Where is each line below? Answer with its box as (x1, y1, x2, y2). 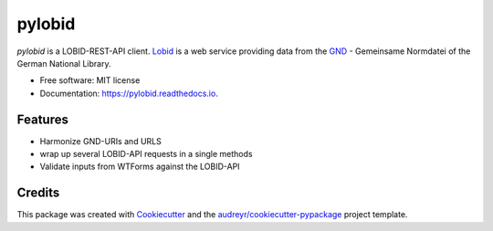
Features (16, 111, 68, 127)
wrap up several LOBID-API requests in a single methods (39, 149, 253, 160)
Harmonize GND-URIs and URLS (39, 135, 162, 146)
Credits (16, 185, 60, 201)
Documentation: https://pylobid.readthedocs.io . (39, 88, 218, 99)
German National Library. (16, 58, 111, 68)
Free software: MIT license (39, 75, 141, 86)
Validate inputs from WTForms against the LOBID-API (39, 161, 241, 173)
